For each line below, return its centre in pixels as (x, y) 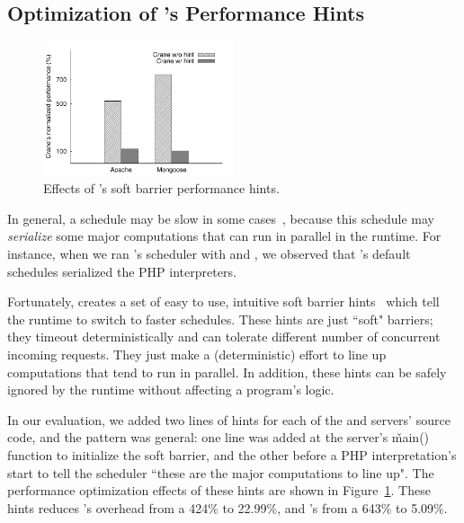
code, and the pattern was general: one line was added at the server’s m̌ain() (219, 437)
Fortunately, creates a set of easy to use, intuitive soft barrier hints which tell (223, 301)
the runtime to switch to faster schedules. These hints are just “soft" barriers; (220, 319)
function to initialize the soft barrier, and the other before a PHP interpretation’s (232, 454)
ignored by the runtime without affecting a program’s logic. (171, 390)
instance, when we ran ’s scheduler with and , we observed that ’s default (209, 253)
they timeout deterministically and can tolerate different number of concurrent (224, 337)
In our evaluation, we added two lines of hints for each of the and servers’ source (229, 419)
